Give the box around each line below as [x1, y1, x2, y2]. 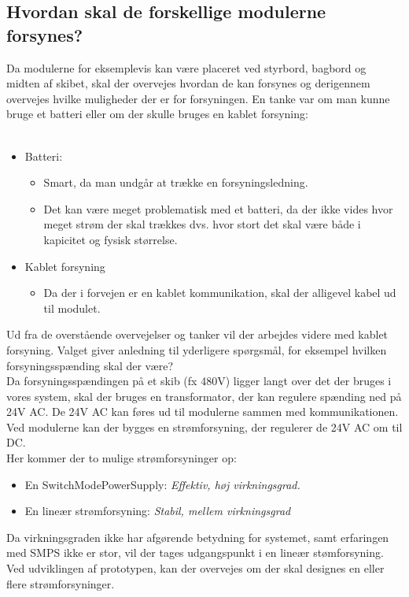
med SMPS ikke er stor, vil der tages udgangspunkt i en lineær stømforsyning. [6, 544, 384, 561]
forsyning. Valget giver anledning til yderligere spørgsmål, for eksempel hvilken [6, 341, 387, 358]
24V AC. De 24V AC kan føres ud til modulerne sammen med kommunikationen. [6, 403, 399, 420]
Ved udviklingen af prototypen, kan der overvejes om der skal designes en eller [6, 560, 385, 577]
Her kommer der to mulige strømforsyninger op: [6, 450, 237, 466]
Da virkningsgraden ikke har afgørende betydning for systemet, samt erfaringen [6, 528, 389, 545]
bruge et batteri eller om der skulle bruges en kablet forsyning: [6, 106, 308, 122]
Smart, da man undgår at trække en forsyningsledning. [43, 174, 308, 191]
